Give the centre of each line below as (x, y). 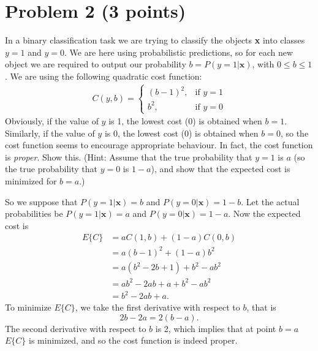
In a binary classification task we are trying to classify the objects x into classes (155, 40)
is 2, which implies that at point (216, 328)
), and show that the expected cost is (221, 169)
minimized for (31, 181)
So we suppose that (41, 201)
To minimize (28, 307)
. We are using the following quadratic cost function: (104, 76)
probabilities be (34, 213)
